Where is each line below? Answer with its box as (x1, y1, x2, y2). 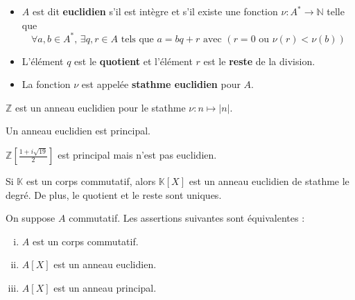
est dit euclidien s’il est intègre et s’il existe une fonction (32, 4, 278, 18)
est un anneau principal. (53, 281, 157, 295)
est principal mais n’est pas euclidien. (58, 148, 217, 162)
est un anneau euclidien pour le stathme (15, 100, 186, 114)
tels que (121, 34, 154, 44)
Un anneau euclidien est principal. (6, 123, 150, 138)
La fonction (21, 77, 71, 91)
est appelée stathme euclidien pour (81, 77, 241, 91)
